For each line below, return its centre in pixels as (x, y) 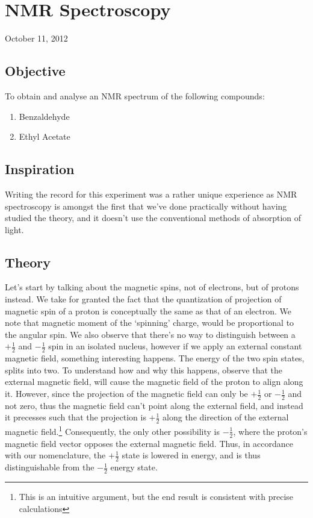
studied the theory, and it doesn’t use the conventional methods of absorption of (153, 218)
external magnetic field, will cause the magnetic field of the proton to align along (154, 382)
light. (14, 229)
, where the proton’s (270, 431)
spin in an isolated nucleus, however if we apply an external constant (175, 346)
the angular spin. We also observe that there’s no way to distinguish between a (150, 334)
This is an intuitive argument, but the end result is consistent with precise (156, 497)
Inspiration (40, 169)
